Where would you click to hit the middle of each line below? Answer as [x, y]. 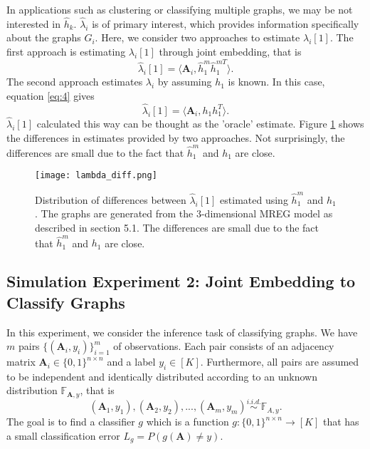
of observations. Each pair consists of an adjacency [224, 346]
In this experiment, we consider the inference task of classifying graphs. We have [182, 332]
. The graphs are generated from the [114, 213]
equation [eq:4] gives [51, 95]
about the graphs [44, 37]
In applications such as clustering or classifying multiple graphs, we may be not [180, 9]
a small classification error [63, 435]
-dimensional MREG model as [267, 213]
